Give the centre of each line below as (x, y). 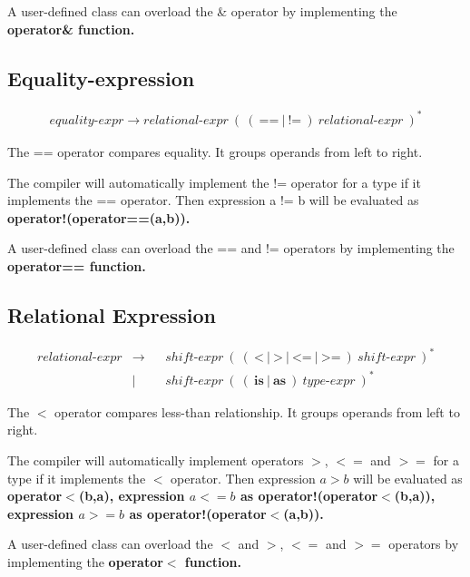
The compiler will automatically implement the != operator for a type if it (214, 182)
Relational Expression (112, 314)
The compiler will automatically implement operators (156, 460)
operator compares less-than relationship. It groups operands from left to (257, 411)
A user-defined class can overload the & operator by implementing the (202, 11)
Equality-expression (101, 78)
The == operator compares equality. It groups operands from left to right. (215, 151)
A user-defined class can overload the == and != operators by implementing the (231, 248)
